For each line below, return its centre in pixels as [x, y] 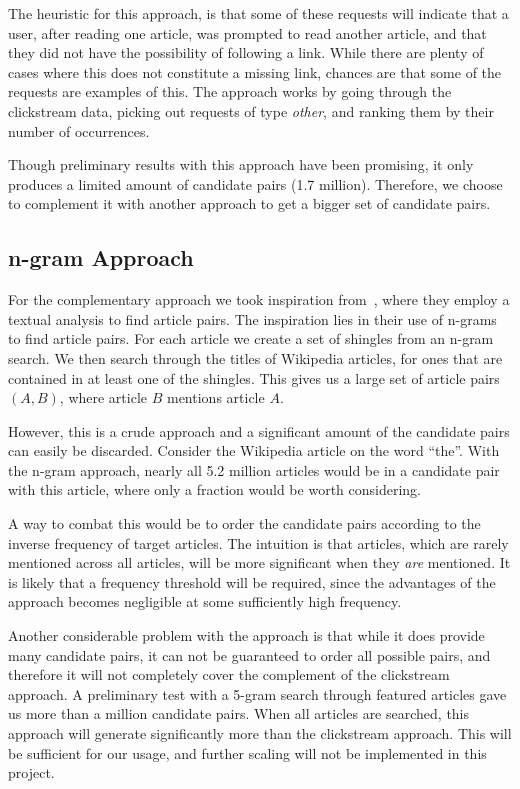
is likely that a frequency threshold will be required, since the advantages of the [252, 581]
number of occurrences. [79, 130]
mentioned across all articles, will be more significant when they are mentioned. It [259, 562]
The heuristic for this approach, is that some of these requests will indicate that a [258, 13]
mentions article [215, 397]
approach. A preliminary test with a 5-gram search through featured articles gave [257, 693]
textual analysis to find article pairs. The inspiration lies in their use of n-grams [252, 318]
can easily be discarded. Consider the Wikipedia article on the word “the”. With [254, 450]
